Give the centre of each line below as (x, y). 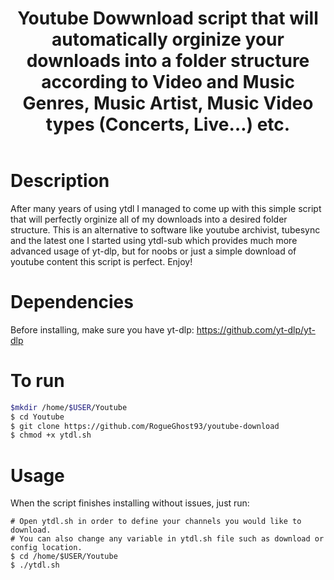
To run (37, 381)
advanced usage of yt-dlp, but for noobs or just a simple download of (153, 251)
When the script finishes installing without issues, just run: (130, 503)
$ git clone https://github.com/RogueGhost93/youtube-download (145, 426)
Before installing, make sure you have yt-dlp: (102, 329)
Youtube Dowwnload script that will (168, 18)
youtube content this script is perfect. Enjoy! (101, 261)
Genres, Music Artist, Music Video (168, 103)
